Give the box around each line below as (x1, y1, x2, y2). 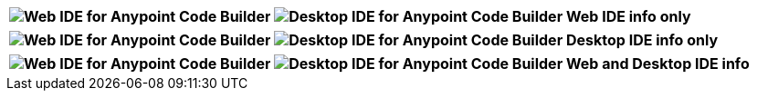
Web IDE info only (565, 7, 691, 25)
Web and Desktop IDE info (565, 54, 750, 73)
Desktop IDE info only (565, 31, 719, 49)
